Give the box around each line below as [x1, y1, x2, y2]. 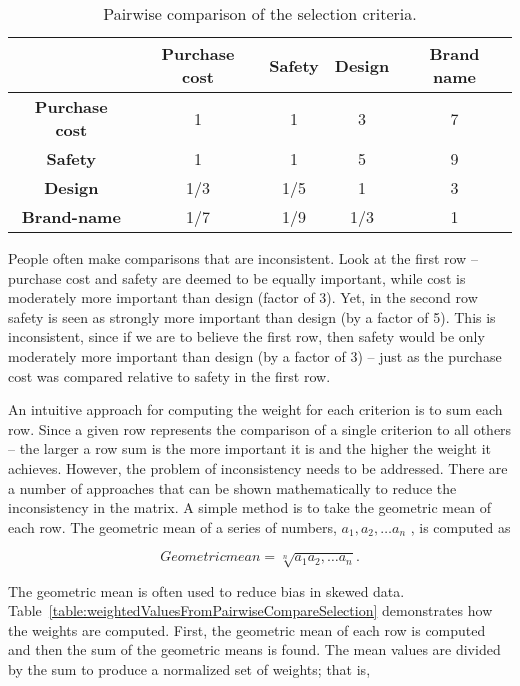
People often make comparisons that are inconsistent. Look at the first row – [8, 248, 478, 268]
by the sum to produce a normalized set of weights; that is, [8, 659, 371, 680]
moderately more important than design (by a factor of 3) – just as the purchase [8, 345, 502, 366]
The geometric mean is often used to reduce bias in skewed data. [8, 580, 405, 601]
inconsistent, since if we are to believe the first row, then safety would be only [8, 326, 485, 347]
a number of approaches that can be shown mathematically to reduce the [8, 477, 457, 498]
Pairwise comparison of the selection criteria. [103, 2, 417, 25]
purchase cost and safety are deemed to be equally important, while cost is [8, 267, 466, 288]
